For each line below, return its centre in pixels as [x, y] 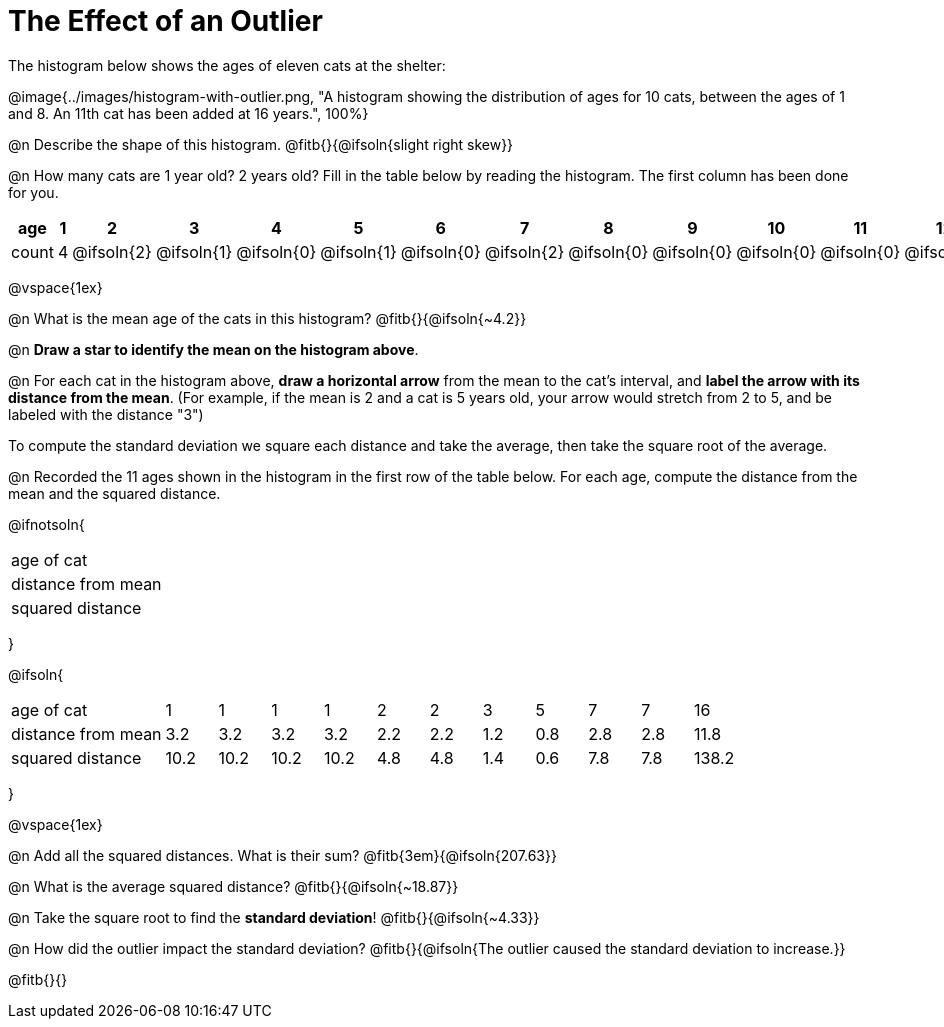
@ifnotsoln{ [46, 524]
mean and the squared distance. [114, 493]
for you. [33, 192]
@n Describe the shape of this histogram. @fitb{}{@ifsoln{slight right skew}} [261, 144]
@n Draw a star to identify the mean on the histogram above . [213, 349]
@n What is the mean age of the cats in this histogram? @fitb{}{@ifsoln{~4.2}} [267, 318]
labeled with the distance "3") [106, 414]
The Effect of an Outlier [165, 21]
